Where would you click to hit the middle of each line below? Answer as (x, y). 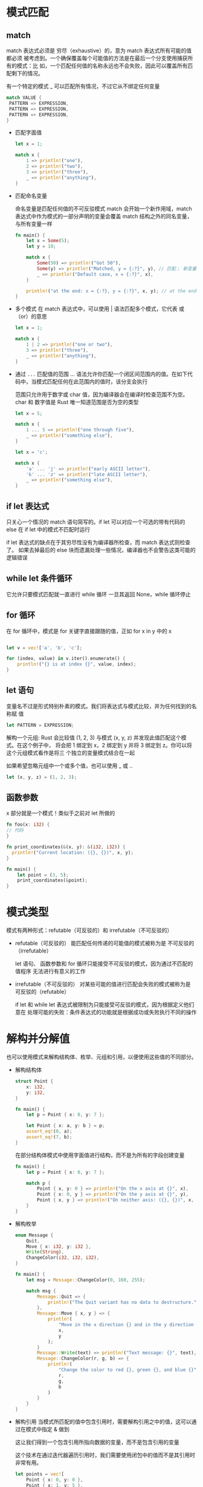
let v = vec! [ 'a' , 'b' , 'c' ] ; (44, 648)
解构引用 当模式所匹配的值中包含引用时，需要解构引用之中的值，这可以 (103, 1422)
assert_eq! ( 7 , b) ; (49, 1137)
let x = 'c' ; (31, 452)
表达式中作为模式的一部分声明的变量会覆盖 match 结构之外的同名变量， (104, 216)
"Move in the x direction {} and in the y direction (126, 1325)
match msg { (41, 1291)
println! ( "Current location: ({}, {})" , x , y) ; (73, 852)
